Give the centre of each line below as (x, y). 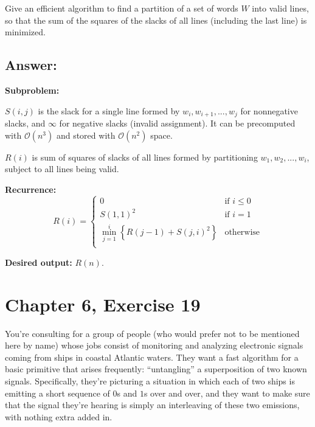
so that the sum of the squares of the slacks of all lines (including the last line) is (156, 20)
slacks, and (25, 123)
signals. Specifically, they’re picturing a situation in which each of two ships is (150, 381)
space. (161, 135)
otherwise (242, 233)
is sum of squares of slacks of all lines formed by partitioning (145, 157)
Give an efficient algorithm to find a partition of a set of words (122, 8)
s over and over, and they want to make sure (227, 393)
